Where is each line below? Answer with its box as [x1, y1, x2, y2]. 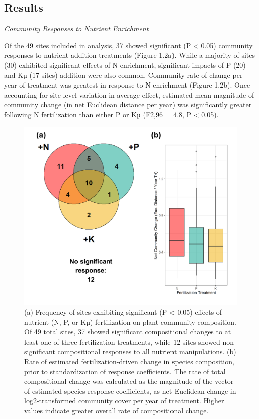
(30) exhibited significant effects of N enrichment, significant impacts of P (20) [4, 59, 246, 70]
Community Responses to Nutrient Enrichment [4, 23, 149, 34]
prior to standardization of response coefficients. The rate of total [24, 366, 226, 376]
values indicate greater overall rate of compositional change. [24, 405, 209, 415]
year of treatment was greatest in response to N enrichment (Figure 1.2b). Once [4, 79, 250, 90]
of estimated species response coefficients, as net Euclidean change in [24, 385, 236, 396]
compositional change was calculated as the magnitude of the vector [24, 376, 234, 386]
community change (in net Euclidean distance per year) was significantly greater [4, 99, 252, 110]
